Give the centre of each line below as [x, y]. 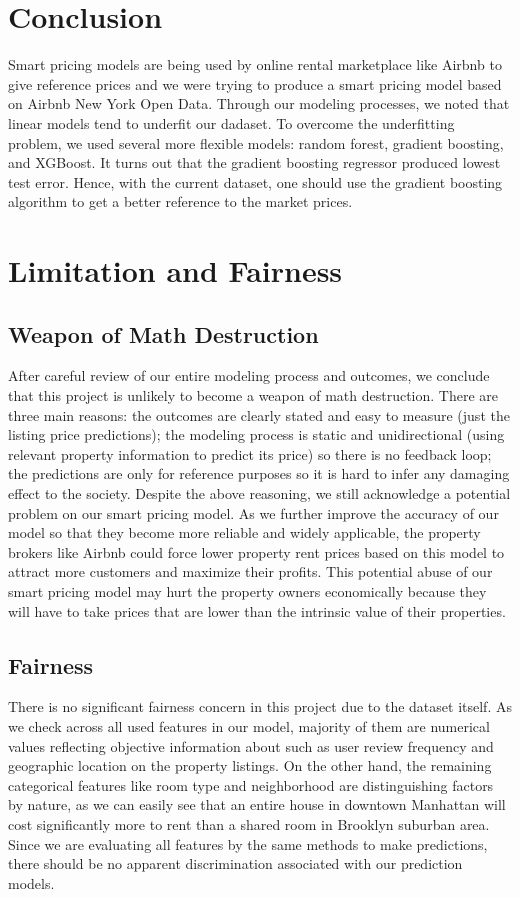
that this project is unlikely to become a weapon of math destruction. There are [253, 395]
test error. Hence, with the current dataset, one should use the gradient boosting [255, 181]
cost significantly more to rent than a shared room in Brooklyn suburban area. [249, 823]
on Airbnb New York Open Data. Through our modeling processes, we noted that [259, 103]
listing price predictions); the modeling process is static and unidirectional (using [256, 434]
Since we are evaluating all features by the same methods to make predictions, [248, 843]
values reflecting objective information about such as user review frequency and [251, 745]
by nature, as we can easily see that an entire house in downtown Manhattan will [257, 804]
